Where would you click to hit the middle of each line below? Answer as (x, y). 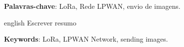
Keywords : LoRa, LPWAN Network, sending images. (86, 39)
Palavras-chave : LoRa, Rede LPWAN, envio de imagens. (92, 6)
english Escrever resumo (40, 22)
